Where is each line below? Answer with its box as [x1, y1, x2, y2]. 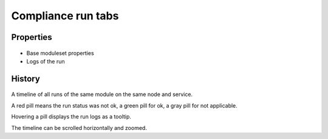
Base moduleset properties [26, 49, 94, 57]
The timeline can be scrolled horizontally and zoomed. [11, 124, 147, 131]
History [11, 73, 41, 84]
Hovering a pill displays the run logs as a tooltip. [11, 113, 132, 120]
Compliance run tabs [11, 9, 119, 22]
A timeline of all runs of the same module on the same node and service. [11, 91, 193, 98]
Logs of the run [26, 57, 65, 65]
